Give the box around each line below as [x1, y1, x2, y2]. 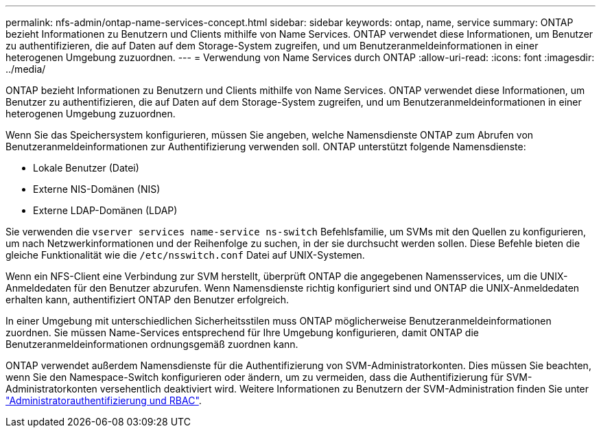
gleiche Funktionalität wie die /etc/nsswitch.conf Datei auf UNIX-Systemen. [5, 249, 365, 261]
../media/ [5, 63, 46, 75]
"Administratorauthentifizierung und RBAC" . [5, 395, 202, 406]
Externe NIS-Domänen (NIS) [33, 183, 161, 195]
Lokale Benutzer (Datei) [33, 162, 139, 174]
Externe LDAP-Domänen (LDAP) [33, 204, 178, 216]
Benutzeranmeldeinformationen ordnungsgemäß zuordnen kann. [5, 338, 298, 350]
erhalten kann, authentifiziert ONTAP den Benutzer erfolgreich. [5, 294, 290, 305]
